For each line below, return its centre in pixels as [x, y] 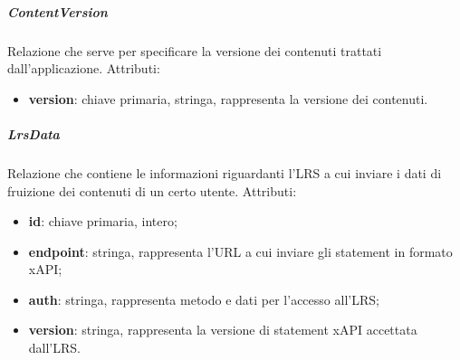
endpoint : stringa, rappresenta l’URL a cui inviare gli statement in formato [240, 251]
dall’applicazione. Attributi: [84, 68]
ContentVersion [57, 11]
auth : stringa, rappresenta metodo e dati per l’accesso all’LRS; [204, 299]
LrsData [34, 133]
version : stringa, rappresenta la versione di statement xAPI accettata [223, 330]
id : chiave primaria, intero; [103, 221]
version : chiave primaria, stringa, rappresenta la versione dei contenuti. [228, 98]
